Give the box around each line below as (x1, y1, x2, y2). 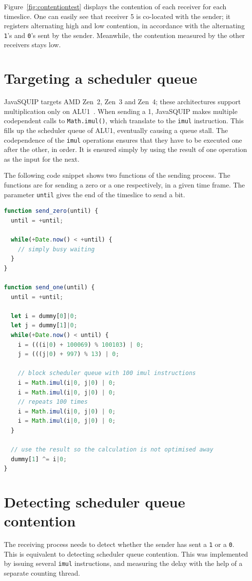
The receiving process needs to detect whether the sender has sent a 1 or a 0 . (4, 539, 234, 549)
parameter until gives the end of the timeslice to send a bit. (4, 189, 185, 199)
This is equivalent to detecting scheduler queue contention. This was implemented (4, 548, 248, 559)
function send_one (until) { (4, 284, 95, 291)
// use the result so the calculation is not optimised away (11, 446, 213, 453)
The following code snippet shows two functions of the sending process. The (4, 170, 231, 180)
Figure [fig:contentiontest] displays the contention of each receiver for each (4, 1, 227, 11)
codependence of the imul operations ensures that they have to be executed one (4, 134, 242, 145)
